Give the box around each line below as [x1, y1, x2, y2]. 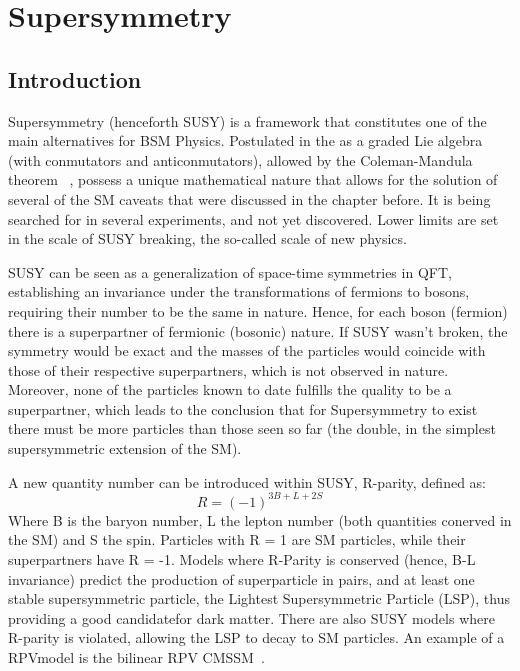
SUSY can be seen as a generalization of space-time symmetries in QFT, [8, 261, 452, 282]
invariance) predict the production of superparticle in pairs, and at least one [8, 568, 475, 589]
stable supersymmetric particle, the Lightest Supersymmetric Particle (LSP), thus [8, 588, 510, 609]
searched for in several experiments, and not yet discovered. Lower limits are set [8, 208, 499, 229]
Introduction [8, 63, 142, 94]
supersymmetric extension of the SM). [8, 438, 242, 459]
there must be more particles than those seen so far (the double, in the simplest [8, 418, 496, 439]
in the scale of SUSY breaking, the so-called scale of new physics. [8, 228, 407, 249]
